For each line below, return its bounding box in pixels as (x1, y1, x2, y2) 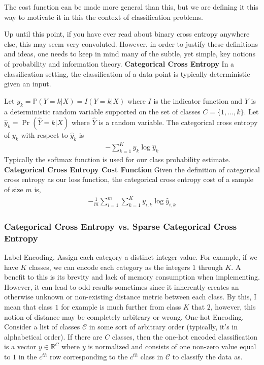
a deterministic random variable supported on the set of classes (4, 106, 201, 116)
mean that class (4, 301, 53, 312)
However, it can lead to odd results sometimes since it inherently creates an (4, 281, 239, 292)
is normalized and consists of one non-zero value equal (88, 341, 256, 352)
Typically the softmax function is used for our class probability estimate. (4, 154, 230, 165)
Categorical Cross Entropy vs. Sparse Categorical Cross (4, 220, 237, 232)
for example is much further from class (61, 301, 181, 312)
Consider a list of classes (4, 321, 80, 332)
